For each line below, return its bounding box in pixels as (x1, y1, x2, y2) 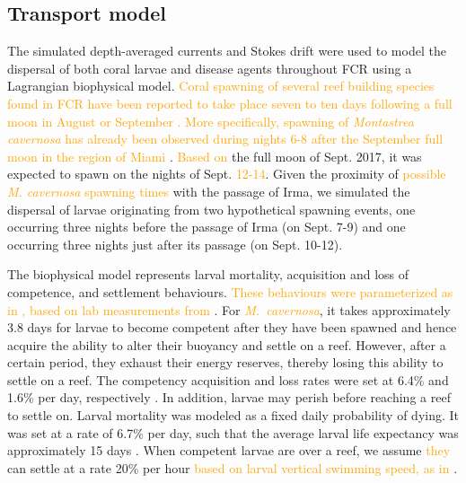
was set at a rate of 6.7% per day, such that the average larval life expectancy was (7, 423, 459, 442)
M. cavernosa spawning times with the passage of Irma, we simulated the (7, 181, 410, 200)
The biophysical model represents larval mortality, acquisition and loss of (7, 265, 409, 284)
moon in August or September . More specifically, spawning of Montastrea (7, 111, 414, 130)
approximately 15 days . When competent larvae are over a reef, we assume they (7, 441, 451, 460)
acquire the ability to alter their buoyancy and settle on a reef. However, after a (7, 335, 446, 354)
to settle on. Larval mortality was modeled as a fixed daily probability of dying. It (7, 406, 460, 425)
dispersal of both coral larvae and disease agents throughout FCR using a (7, 58, 412, 77)
